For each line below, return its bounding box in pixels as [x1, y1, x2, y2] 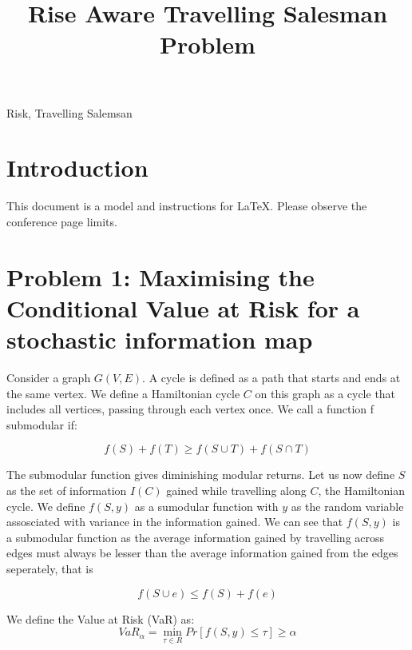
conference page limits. [6, 213, 117, 229]
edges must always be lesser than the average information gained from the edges [6, 544, 398, 561]
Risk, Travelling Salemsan [6, 104, 133, 121]
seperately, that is [6, 560, 93, 576]
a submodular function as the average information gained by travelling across [6, 528, 385, 545]
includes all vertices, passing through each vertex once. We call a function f [6, 401, 374, 417]
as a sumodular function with [134, 497, 279, 514]
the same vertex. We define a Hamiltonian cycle [6, 385, 240, 401]
